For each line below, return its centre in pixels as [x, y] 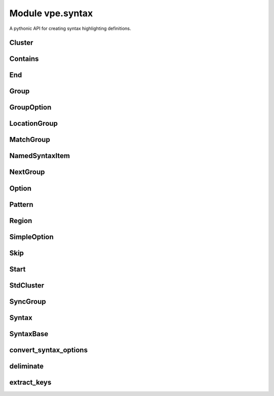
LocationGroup [33, 123]
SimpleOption [31, 237]
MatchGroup [30, 140]
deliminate [27, 366]
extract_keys [30, 382]
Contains [24, 59]
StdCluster [27, 285]
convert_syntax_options [49, 350]
